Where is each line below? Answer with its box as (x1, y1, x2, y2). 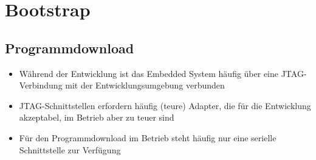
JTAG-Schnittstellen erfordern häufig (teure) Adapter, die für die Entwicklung (19, 99, 311, 112)
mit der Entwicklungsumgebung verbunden (65, 79, 225, 92)
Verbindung (19, 79, 63, 92)
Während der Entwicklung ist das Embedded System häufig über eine (19, 67, 279, 79)
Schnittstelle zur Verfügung (19, 143, 121, 156)
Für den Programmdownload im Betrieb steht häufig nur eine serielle (19, 131, 276, 144)
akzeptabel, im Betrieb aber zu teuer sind (19, 111, 174, 124)
